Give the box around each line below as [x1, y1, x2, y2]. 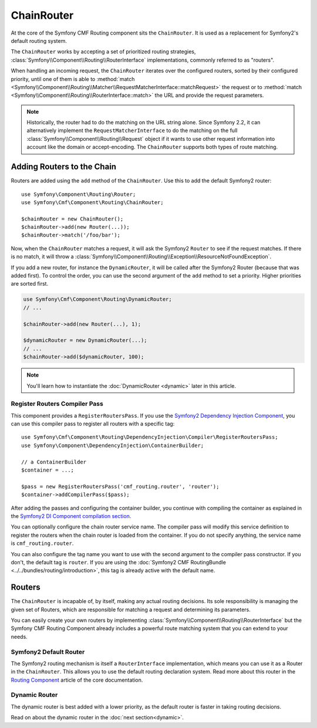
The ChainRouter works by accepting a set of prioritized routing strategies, [11, 48, 196, 55]
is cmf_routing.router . [11, 540, 74, 547]
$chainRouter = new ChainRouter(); [21, 215, 124, 222]
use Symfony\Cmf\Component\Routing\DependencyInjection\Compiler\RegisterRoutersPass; [21, 434, 278, 441]
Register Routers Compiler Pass [11, 399, 104, 408]
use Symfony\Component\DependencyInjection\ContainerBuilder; [21, 442, 204, 449]
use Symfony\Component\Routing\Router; [21, 191, 136, 198]
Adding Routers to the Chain [11, 162, 117, 172]
